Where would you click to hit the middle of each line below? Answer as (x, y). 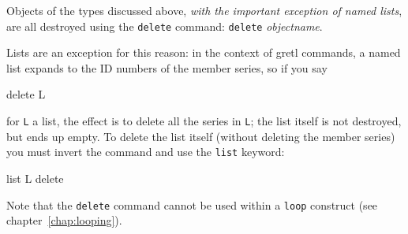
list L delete (35, 178)
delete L (26, 94)
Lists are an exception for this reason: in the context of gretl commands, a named (204, 52)
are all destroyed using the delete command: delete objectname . (165, 26)
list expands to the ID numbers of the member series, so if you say (167, 67)
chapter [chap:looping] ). (64, 220)
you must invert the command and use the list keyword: (146, 152)
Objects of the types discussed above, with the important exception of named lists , (204, 10)
